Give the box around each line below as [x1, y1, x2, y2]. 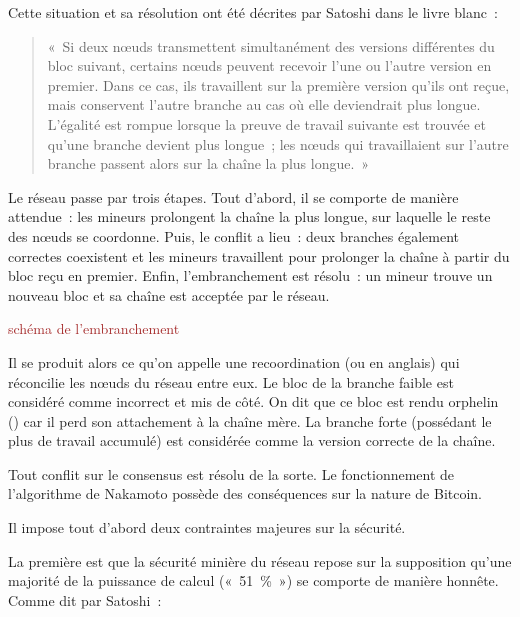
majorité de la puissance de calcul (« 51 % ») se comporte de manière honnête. [8, 570, 499, 591]
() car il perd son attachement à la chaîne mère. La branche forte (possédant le [8, 410, 492, 431]
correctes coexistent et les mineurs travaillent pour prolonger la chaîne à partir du [8, 245, 510, 266]
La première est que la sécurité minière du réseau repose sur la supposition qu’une [8, 550, 512, 571]
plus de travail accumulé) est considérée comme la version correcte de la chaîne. [8, 430, 496, 451]
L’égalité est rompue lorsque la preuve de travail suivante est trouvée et [47, 113, 486, 134]
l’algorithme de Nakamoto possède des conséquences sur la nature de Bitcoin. [8, 483, 483, 504]
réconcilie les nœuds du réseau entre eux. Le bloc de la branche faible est [8, 371, 454, 392]
